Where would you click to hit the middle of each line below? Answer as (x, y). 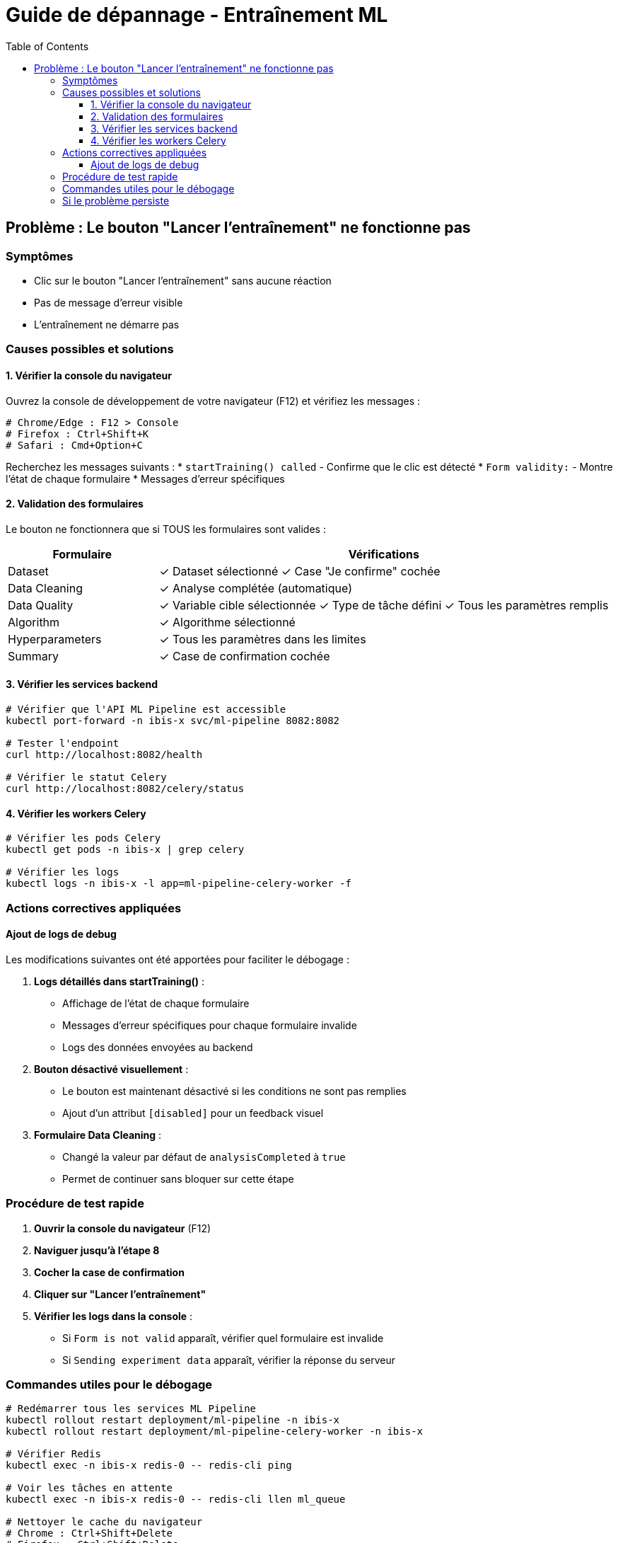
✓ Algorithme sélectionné (227, 622)
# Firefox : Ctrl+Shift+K (77, 434)
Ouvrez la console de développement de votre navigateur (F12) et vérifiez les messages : (213, 401)
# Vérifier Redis (53, 1454)
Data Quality (41, 605)
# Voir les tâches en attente (89, 1488)
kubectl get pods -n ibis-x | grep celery (125, 850)
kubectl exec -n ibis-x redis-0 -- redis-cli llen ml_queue (176, 1499)
